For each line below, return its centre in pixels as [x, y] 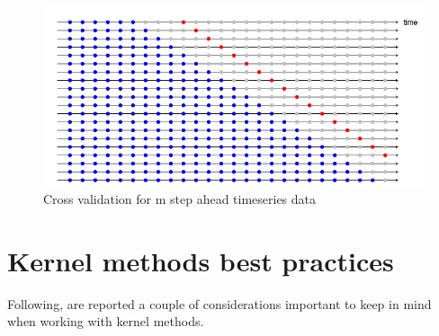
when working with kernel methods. [106, 321]
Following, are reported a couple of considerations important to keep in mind [219, 303]
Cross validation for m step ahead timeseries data [180, 199]
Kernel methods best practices [201, 260]
